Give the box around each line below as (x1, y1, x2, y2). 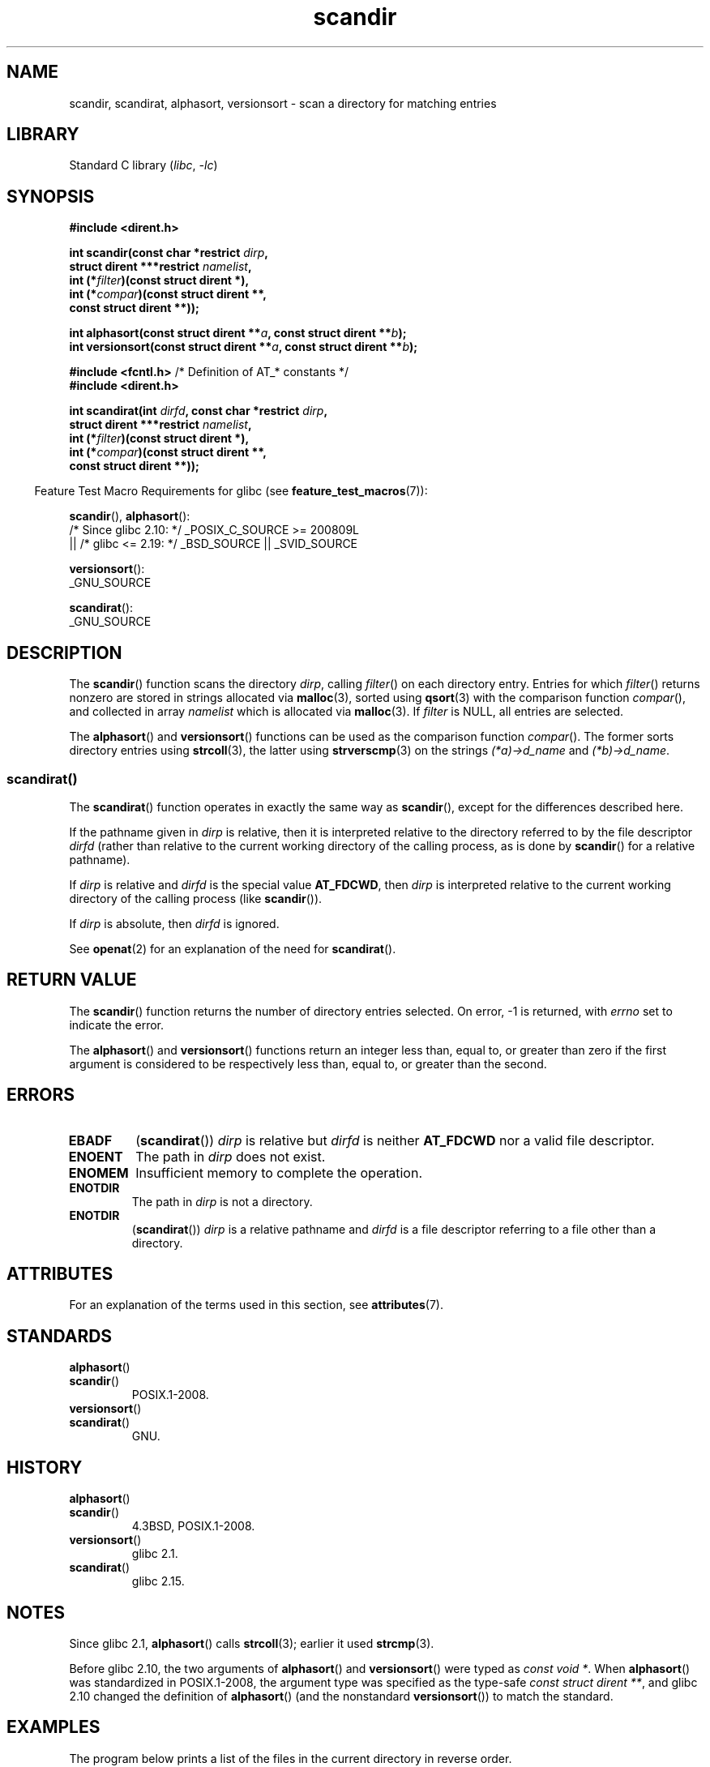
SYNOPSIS (6, 186, 95, 207)
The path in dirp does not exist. (135, 1148, 326, 1165)
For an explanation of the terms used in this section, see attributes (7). (69, 1298, 443, 1312)
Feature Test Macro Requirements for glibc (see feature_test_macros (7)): (34, 484, 428, 498)
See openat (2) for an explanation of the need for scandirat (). (69, 941, 396, 956)
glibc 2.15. (131, 1574, 185, 1589)
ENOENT (68, 1148, 123, 1165)
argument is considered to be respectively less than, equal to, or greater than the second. (69, 1056, 547, 1071)
